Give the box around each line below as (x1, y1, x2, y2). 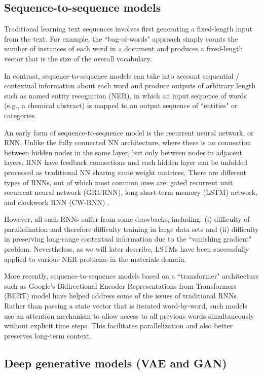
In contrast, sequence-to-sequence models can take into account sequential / (4, 70, 240, 81)
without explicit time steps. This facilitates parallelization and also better (4, 320, 233, 331)
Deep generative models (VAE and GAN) (4, 355, 227, 370)
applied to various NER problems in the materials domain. (4, 253, 186, 264)
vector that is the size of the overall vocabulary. (4, 53, 152, 63)
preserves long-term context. (4, 330, 92, 341)
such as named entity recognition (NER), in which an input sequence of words (4, 90, 247, 100)
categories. (4, 110, 36, 120)
